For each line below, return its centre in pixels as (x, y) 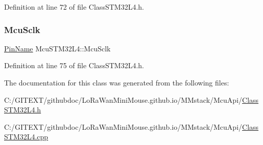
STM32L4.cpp (26, 137)
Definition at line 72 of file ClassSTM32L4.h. (74, 7)
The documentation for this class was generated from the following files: (117, 82)
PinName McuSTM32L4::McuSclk (57, 48)
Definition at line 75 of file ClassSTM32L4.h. (74, 65)
